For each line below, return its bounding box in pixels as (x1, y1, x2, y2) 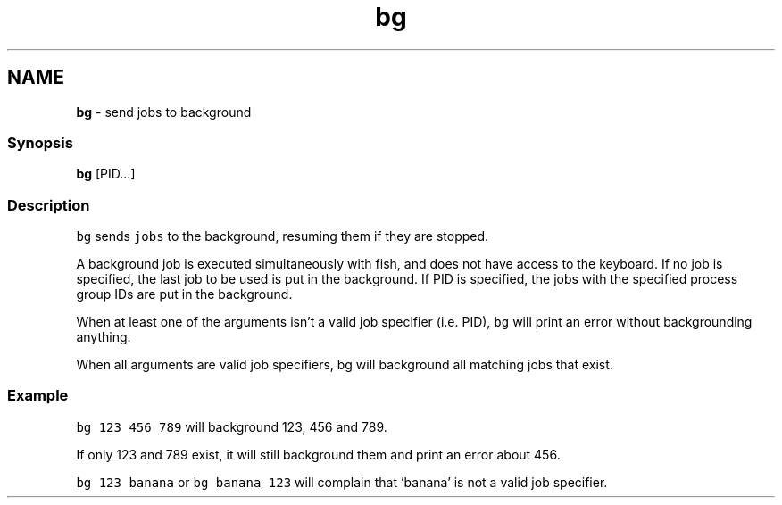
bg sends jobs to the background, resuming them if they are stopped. (76, 228, 489, 244)
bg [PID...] (76, 166, 136, 182)
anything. (76, 329, 131, 345)
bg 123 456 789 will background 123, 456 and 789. (76, 418, 387, 435)
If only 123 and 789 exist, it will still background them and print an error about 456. (76, 446, 561, 462)
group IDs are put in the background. (76, 286, 293, 302)
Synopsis (7, 133, 73, 152)
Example (7, 386, 69, 405)
